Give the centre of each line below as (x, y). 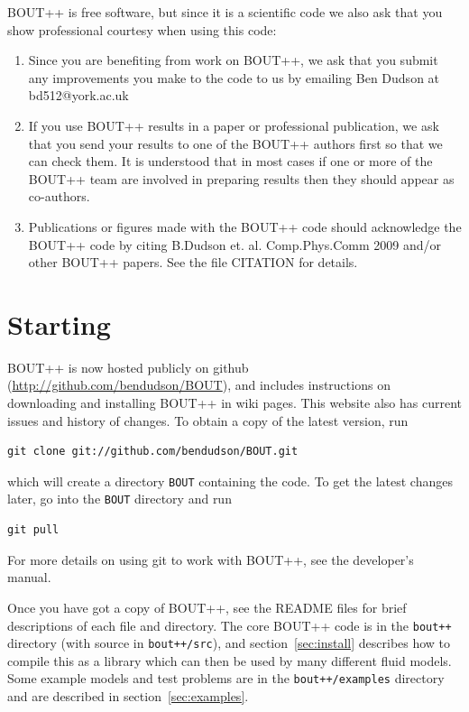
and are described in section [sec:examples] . (128, 696)
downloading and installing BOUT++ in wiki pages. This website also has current (234, 403)
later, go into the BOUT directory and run (120, 499)
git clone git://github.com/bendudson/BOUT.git (153, 452)
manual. (29, 577)
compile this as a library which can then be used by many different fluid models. (230, 660)
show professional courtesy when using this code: (142, 29)
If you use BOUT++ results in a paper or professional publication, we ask (234, 125)
